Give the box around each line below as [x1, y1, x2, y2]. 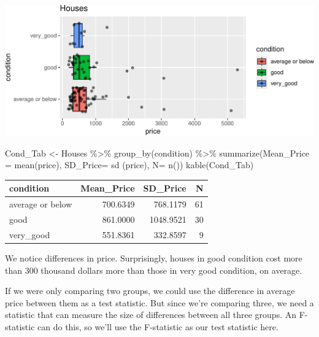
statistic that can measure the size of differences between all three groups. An [5, 308, 296, 321]
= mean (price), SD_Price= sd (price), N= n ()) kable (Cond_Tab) [5, 158, 254, 171]
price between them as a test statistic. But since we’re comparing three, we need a [5, 296, 314, 309]
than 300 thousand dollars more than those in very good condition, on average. [5, 263, 302, 276]
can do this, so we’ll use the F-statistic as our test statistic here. [37, 320, 279, 333]
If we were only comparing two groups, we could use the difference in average [5, 284, 295, 297]
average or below [9, 198, 72, 211]
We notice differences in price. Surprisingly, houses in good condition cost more [5, 252, 302, 264]
